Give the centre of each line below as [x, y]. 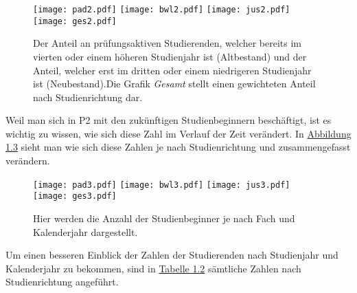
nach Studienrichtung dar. [88, 97]
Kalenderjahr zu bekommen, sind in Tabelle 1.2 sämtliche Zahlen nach [153, 268]
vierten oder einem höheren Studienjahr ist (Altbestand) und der [170, 56]
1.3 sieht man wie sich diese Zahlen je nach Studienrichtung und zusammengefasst [178, 147]
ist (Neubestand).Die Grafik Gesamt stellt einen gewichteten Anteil [174, 84]
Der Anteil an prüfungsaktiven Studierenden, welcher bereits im [168, 43]
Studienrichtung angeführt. [62, 282]
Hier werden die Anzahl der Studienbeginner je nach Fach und [164, 218]
